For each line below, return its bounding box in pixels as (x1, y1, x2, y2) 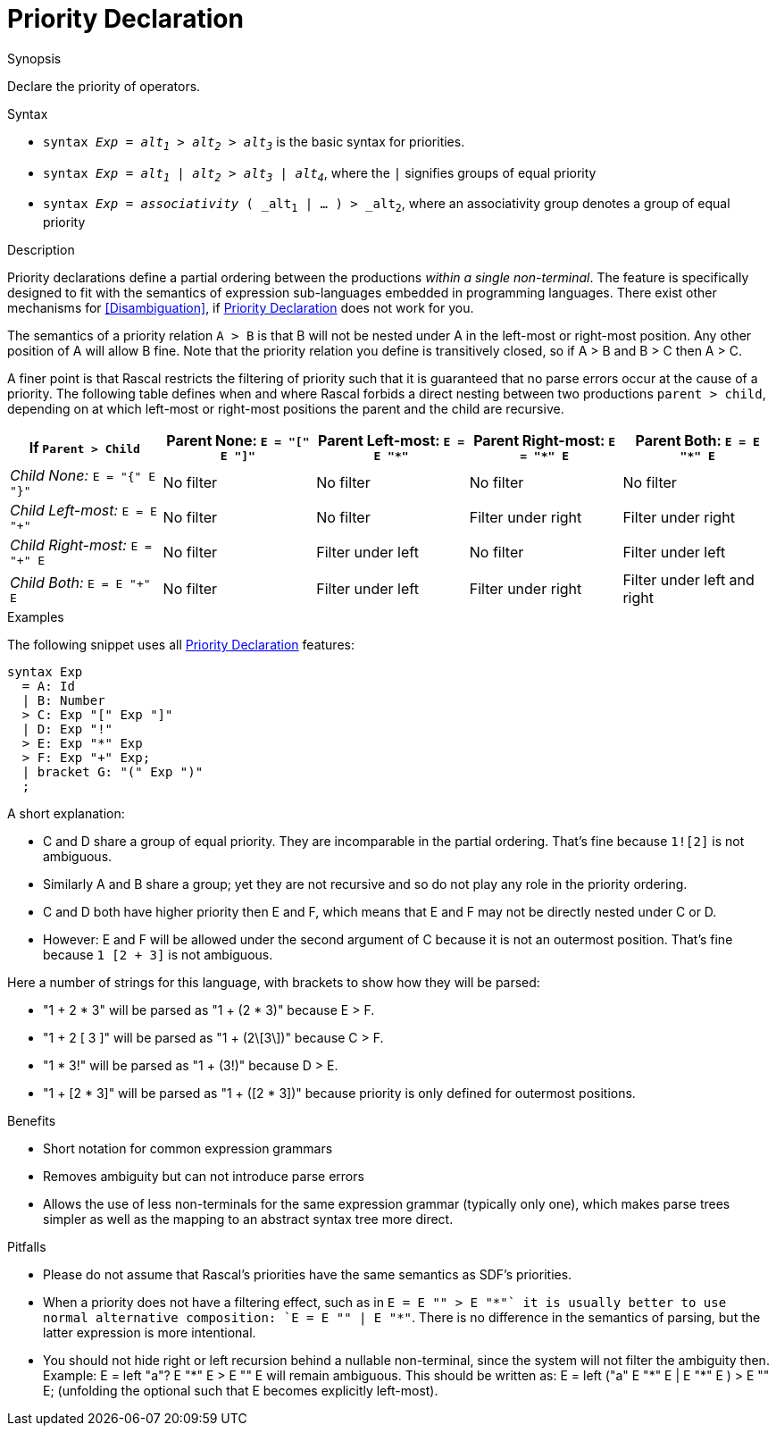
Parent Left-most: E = (318, 432, 464, 450)
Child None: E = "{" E (10, 466, 156, 485)
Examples (7, 609, 64, 625)
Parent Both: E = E (635, 432, 760, 450)
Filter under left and (622, 571, 755, 590)
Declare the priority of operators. (7, 78, 201, 94)
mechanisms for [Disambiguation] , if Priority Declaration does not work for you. (7, 300, 474, 316)
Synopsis (7, 50, 62, 66)
